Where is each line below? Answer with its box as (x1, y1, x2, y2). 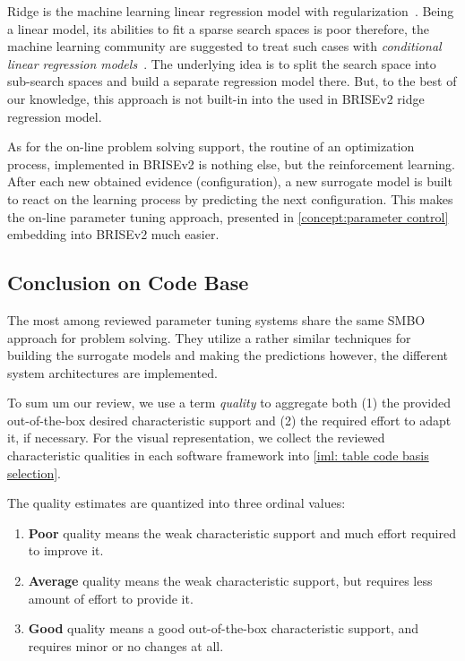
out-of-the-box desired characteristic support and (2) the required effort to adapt (7, 410, 452, 429)
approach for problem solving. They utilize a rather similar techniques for (7, 328, 411, 347)
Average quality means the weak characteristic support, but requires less (28, 571, 433, 590)
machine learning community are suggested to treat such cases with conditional (7, 37, 442, 56)
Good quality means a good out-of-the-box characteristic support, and (28, 619, 419, 638)
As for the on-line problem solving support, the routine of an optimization (7, 137, 415, 156)
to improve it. (28, 541, 104, 560)
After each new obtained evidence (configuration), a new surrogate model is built (7, 172, 452, 191)
